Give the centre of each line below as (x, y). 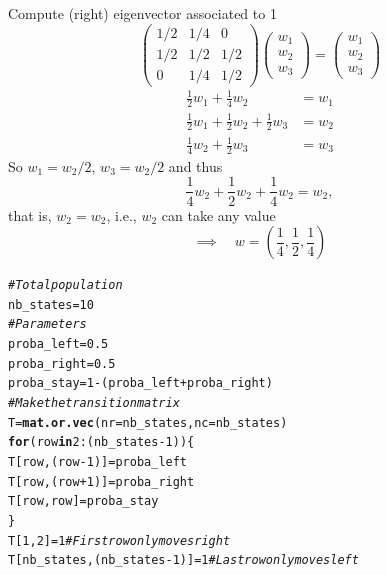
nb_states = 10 (51, 304)
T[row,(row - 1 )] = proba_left (98, 462)
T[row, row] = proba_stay (83, 501)
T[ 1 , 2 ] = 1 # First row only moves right (119, 540)
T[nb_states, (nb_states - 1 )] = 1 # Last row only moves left (183, 560)
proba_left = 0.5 (58, 344)
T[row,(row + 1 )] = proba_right (101, 481)
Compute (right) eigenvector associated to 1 (142, 13)
